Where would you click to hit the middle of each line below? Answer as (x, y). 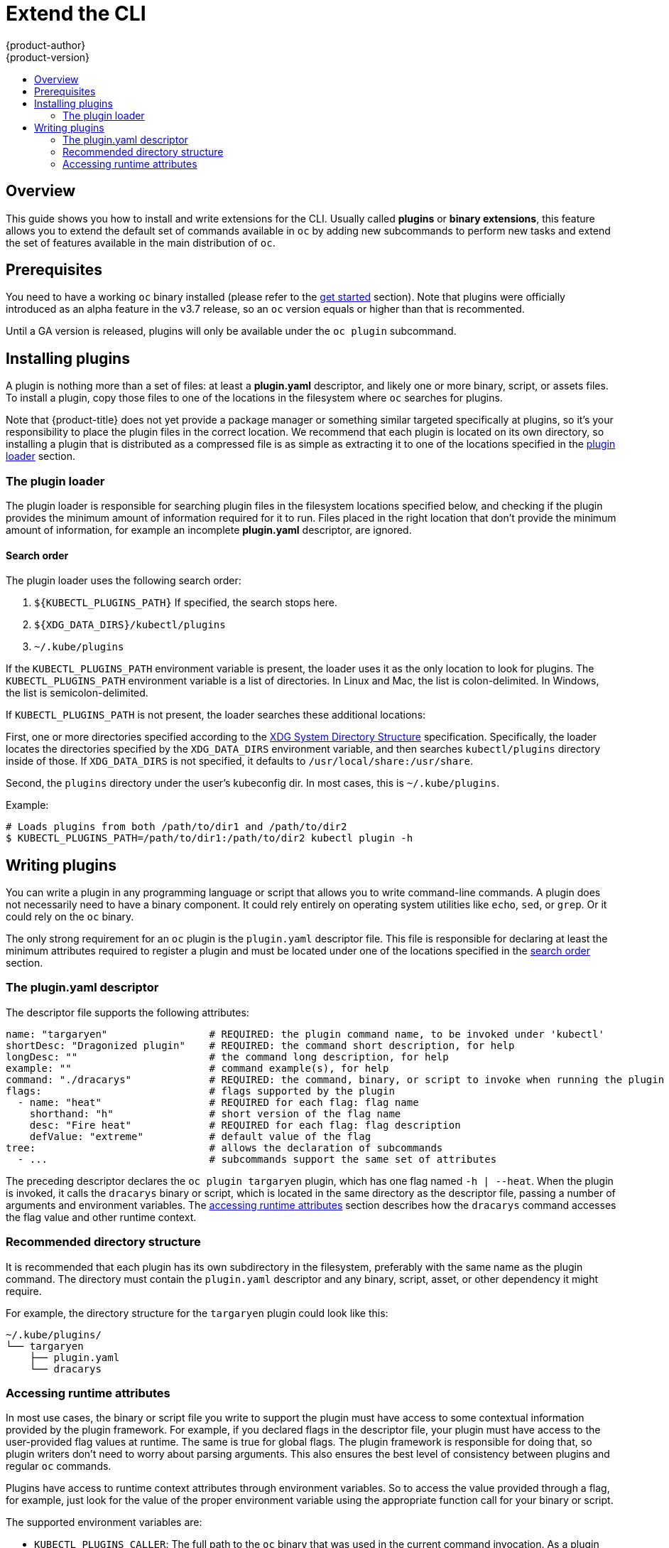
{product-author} (46, 45)
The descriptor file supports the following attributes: (127, 1012)
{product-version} (48, 57)
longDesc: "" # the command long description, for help (227, 1057)
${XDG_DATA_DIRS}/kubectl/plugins (130, 625)
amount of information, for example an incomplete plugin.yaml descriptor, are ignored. (209, 530)
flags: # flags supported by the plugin (200, 1091)
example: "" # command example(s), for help (197, 1068)
